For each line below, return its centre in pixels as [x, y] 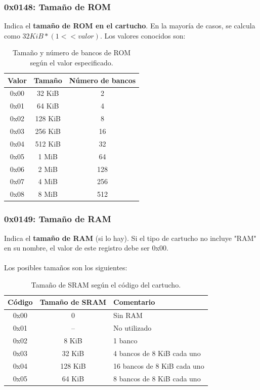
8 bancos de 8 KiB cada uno [157, 378]
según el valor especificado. [72, 62]
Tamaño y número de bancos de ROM [72, 52]
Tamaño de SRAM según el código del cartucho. [106, 284]
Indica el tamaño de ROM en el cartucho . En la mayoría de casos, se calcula [130, 26]
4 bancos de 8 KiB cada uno [157, 353]
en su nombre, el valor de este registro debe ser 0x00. [86, 248]
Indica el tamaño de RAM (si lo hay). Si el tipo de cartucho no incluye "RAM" [130, 238]
